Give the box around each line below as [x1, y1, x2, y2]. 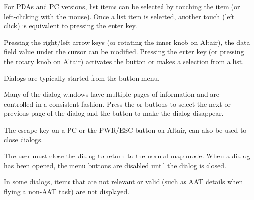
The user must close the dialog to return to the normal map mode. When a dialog [4, 151, 250, 161]
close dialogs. [4, 134, 43, 144]
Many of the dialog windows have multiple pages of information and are [4, 89, 220, 99]
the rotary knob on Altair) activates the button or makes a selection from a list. [4, 56, 244, 66]
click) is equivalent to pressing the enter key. [4, 21, 137, 31]
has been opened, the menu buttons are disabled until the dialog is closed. [4, 160, 226, 170]
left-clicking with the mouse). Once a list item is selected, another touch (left [4, 11, 235, 21]
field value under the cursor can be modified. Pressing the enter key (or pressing [4, 46, 244, 57]
